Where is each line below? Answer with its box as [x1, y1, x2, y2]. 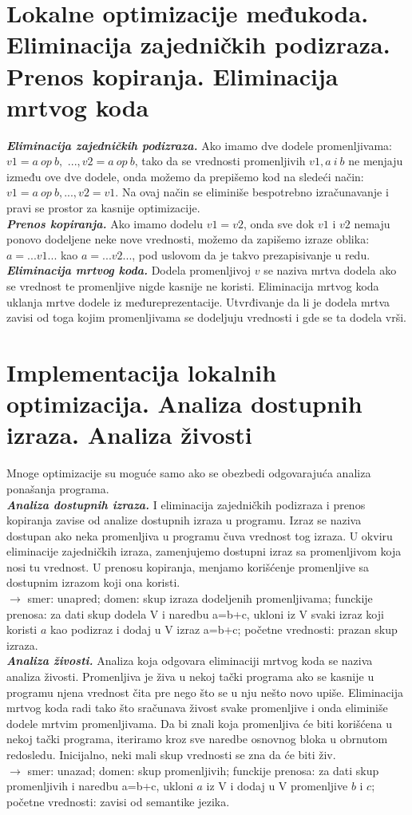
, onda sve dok [243, 215, 315, 231]
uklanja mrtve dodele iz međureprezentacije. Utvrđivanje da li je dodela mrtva [6, 293, 390, 310]
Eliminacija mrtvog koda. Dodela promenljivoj [6, 262, 251, 279]
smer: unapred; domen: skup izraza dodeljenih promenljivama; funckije [27, 590, 373, 607]
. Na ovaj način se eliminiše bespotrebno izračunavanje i [115, 184, 389, 200]
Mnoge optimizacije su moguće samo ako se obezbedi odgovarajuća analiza [6, 465, 371, 481]
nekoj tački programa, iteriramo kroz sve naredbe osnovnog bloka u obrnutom [6, 730, 388, 747]
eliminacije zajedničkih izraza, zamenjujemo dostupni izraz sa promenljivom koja [6, 543, 402, 560]
